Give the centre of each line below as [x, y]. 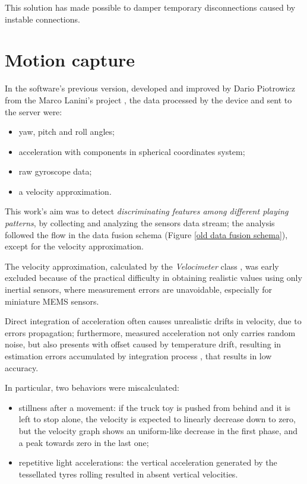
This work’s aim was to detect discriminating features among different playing [147, 211]
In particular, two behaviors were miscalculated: [92, 387]
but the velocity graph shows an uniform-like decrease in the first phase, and [158, 430]
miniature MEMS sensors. [52, 301]
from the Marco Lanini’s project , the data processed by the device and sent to [148, 99]
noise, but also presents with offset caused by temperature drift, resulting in [143, 344]
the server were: [34, 111]
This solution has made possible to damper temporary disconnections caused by [150, 7]
